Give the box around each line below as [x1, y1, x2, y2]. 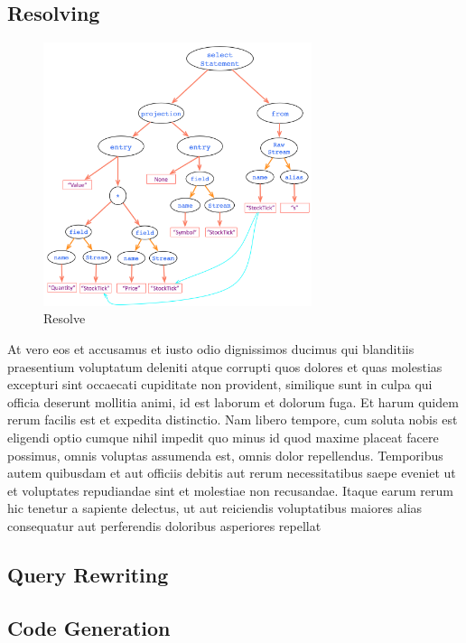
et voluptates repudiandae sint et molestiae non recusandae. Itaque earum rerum [7, 480, 453, 499]
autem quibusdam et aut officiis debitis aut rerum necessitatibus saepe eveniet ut [7, 463, 456, 482]
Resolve [43, 309, 86, 328]
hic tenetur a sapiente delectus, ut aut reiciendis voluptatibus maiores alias [7, 499, 423, 517]
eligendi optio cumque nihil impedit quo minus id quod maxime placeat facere [7, 427, 439, 446]
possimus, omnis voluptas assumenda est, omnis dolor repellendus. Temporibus [7, 445, 443, 464]
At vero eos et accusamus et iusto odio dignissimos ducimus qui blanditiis [7, 339, 415, 358]
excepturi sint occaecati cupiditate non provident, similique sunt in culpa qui [7, 375, 433, 394]
